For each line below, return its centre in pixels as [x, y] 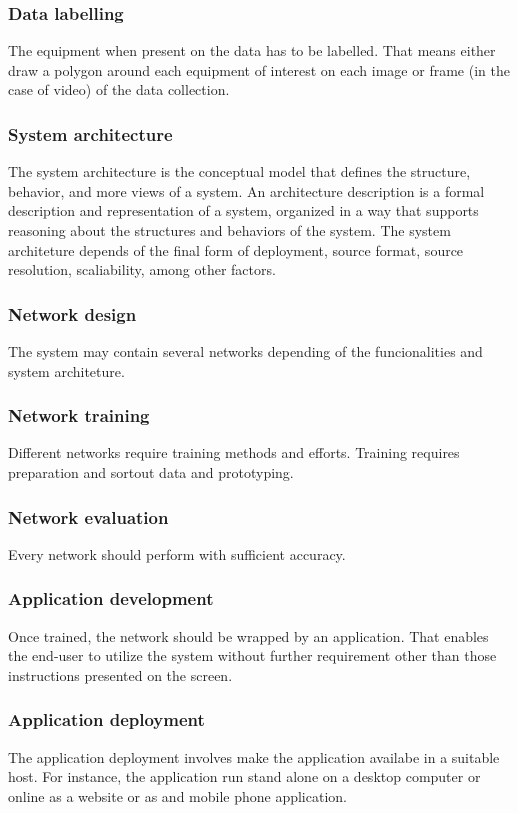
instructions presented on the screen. [120, 674]
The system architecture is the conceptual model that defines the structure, [239, 171]
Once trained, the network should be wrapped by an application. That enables [248, 635]
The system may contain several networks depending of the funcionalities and [245, 351]
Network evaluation [88, 516]
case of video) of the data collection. [119, 89]
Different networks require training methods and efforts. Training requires [234, 452]
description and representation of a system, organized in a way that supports [243, 210]
